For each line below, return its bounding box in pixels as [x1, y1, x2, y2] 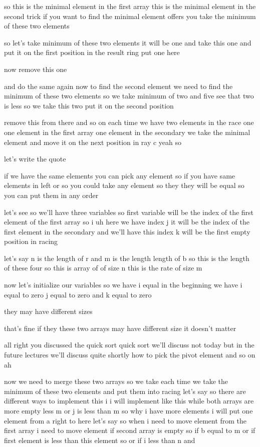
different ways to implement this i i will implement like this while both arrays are [4, 395, 254, 406]
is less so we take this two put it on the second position [4, 100, 174, 110]
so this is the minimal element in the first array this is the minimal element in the [4, 1, 256, 11]
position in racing [4, 236, 58, 246]
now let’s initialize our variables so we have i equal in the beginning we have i [4, 279, 242, 290]
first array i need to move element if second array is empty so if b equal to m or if [4, 425, 255, 435]
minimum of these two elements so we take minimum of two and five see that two [4, 90, 254, 101]
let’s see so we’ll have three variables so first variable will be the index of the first [4, 206, 254, 217]
